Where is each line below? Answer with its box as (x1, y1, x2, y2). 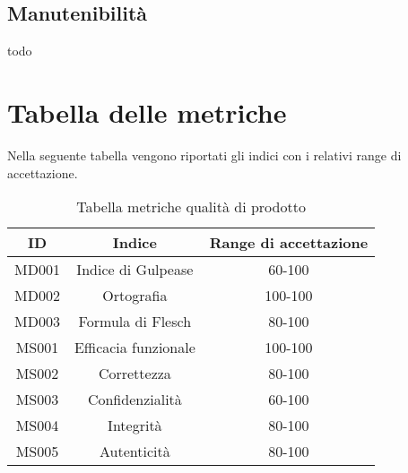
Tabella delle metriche (7, 93, 287, 130)
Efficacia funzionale (74, 337, 195, 358)
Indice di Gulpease (76, 259, 194, 280)
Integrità (108, 415, 162, 436)
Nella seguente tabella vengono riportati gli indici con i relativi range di (7, 145, 402, 164)
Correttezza (98, 363, 171, 384)
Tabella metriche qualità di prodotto (76, 196, 306, 218)
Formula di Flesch (78, 311, 192, 332)
